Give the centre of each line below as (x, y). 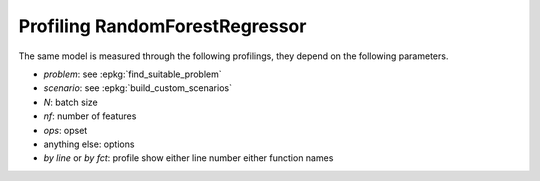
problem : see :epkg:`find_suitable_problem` (132, 74)
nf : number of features (90, 116)
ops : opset (65, 130)
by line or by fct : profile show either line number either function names (188, 158)
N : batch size (71, 102)
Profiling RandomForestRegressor (162, 26)
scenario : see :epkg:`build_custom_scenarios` (137, 88)
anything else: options (89, 144)
